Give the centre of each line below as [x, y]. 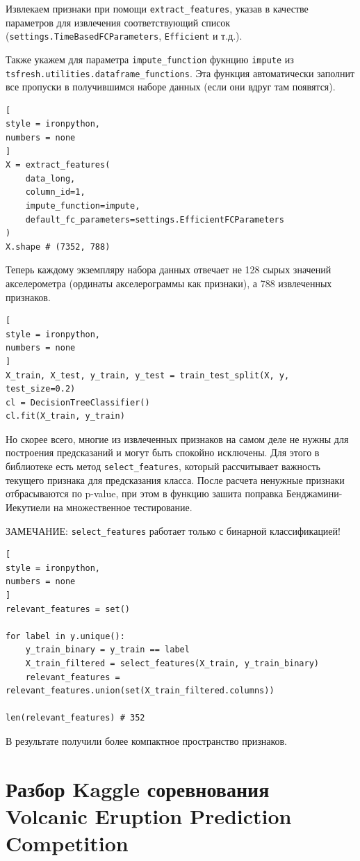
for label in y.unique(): [65, 636]
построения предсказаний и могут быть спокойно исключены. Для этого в [163, 452]
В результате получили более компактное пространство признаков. [146, 740]
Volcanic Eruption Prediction [149, 815]
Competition [67, 843]
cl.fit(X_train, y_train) [65, 416]
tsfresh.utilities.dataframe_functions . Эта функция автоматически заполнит [180, 73]
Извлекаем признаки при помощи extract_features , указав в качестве [157, 8]
